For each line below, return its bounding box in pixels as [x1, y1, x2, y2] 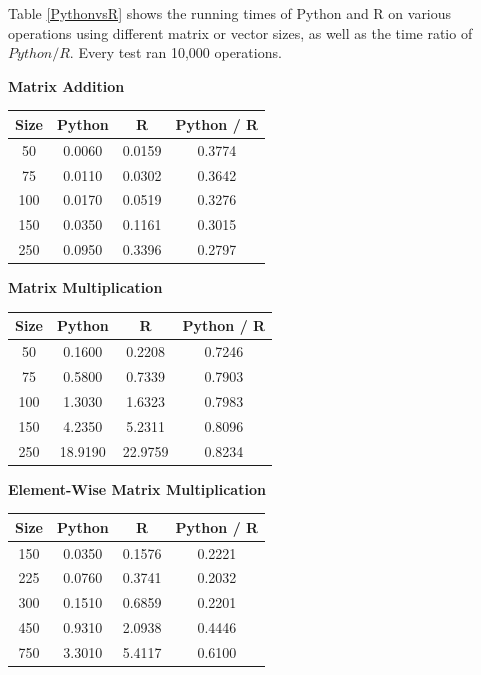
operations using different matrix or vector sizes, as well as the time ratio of [8, 22, 473, 43]
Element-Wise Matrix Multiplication [8, 478, 266, 499]
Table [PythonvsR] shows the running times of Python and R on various [8, 3, 452, 23]
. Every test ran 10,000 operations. [69, 42, 282, 63]
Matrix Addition [8, 75, 125, 96]
